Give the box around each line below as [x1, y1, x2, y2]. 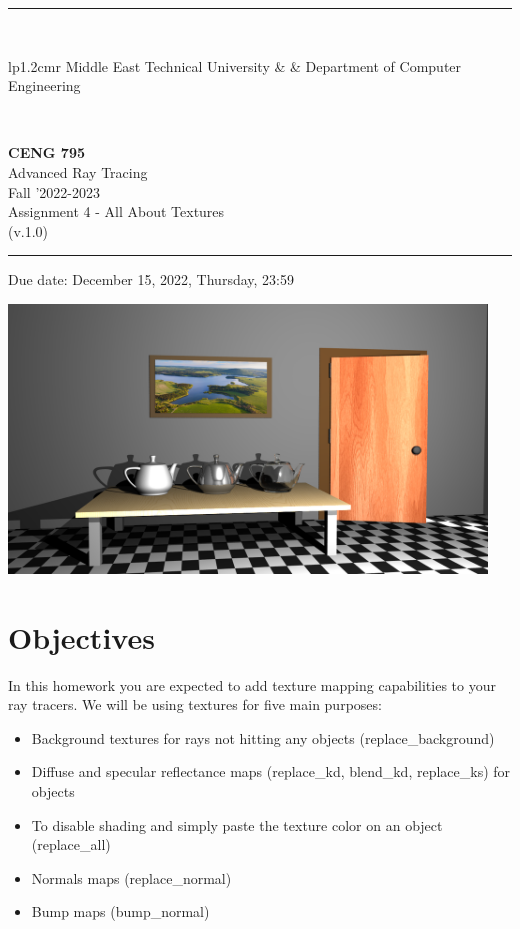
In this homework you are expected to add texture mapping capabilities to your [8, 674, 496, 695]
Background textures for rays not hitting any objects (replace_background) [31, 727, 495, 748]
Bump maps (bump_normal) [31, 901, 210, 922]
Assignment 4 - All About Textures [8, 201, 225, 222]
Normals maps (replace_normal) [31, 867, 232, 888]
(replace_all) [31, 834, 111, 855]
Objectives [8, 616, 155, 657]
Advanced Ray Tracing [8, 161, 148, 182]
